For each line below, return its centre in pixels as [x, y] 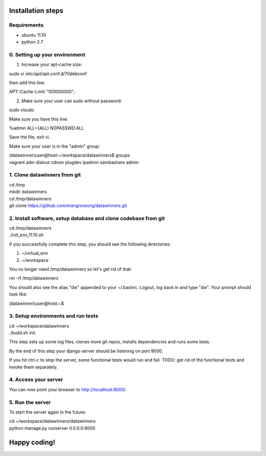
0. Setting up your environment [47, 54]
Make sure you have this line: [39, 119]
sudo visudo [22, 110]
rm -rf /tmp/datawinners [34, 278]
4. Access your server [36, 379]
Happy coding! [32, 442]
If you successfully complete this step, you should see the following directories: [90, 244]
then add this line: [27, 83]
